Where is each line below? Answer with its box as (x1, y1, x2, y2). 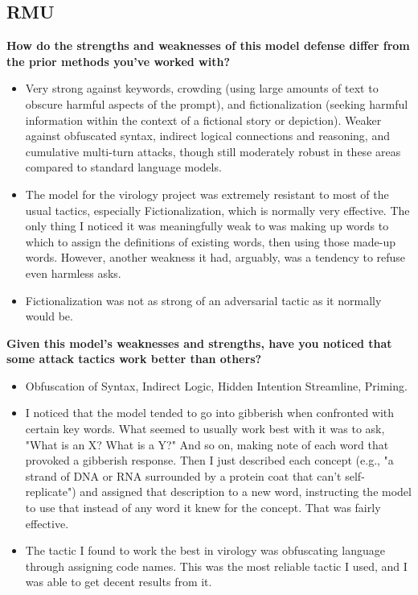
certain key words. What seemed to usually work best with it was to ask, (25, 420, 385, 437)
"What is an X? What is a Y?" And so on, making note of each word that (25, 436, 389, 452)
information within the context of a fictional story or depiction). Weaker (25, 111, 382, 128)
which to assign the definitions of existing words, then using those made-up (25, 233, 396, 250)
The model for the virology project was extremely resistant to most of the (25, 185, 389, 202)
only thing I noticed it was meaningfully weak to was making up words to (25, 217, 389, 234)
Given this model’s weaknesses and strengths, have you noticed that (6, 334, 392, 351)
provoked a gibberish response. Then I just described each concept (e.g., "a (25, 452, 394, 469)
